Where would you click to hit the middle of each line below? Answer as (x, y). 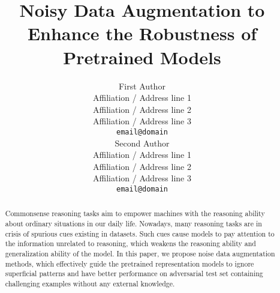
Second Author (142, 143)
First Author (142, 86)
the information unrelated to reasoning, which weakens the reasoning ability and (130, 243)
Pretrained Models (142, 57)
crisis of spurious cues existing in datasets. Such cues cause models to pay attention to (140, 233)
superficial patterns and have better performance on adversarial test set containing (134, 273)
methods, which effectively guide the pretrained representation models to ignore (130, 263)
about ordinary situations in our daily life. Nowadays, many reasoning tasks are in (133, 224)
